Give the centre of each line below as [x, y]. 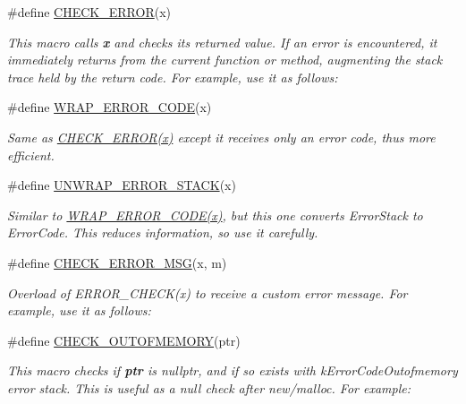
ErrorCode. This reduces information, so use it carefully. [163, 232]
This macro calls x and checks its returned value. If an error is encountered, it [222, 42]
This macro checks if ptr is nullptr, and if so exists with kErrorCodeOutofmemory [233, 370]
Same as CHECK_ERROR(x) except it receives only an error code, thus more [221, 137]
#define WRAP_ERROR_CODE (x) [110, 107]
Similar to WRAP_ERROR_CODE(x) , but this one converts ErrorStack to [215, 215]
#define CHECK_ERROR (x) [89, 12]
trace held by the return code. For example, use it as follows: [173, 77]
